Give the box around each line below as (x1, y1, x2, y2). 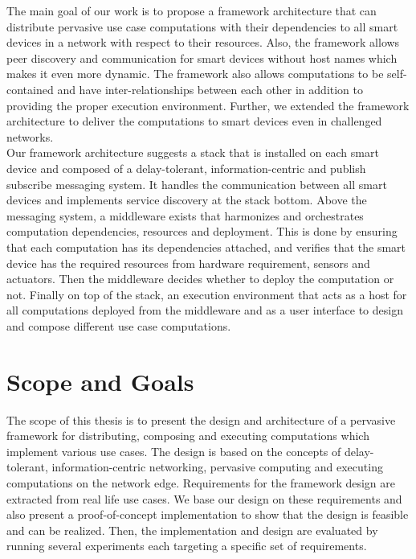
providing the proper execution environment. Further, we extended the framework (6, 97, 410, 113)
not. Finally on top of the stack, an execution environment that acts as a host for (6, 286, 407, 302)
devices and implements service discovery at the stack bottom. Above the (6, 191, 367, 208)
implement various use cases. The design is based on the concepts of (6, 442, 341, 459)
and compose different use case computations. (6, 317, 231, 334)
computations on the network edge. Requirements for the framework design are (6, 474, 396, 491)
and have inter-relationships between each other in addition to (57, 80, 364, 97)
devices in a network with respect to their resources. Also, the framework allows (6, 34, 400, 51)
